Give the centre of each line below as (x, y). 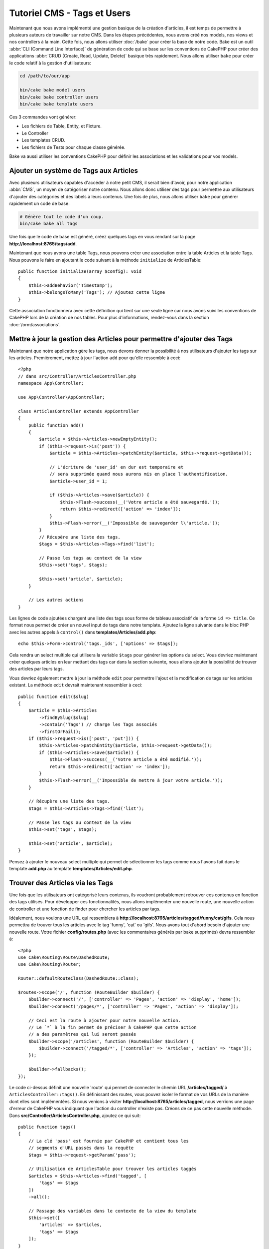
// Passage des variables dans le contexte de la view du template (112, 1211)
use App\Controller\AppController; (62, 397)
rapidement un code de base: (39, 204)
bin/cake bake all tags (49, 224)
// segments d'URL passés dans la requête (81, 1148)
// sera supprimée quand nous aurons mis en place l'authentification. (139, 474)
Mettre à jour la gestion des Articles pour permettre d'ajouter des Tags (121, 339)
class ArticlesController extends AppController (78, 411)
